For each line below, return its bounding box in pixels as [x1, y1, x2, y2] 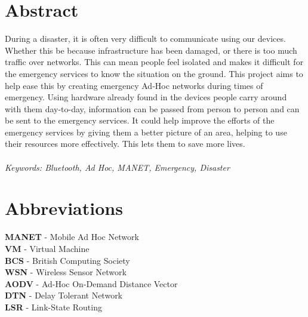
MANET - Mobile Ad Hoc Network [5, 230, 139, 243]
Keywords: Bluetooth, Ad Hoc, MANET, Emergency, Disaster [5, 161, 230, 173]
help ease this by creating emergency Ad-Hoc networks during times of [5, 79, 263, 91]
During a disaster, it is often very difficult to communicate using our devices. [5, 32, 286, 45]
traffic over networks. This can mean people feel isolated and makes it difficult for [5, 56, 304, 68]
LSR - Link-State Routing [5, 300, 102, 313]
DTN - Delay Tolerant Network [5, 289, 123, 301]
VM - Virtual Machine [5, 242, 90, 254]
